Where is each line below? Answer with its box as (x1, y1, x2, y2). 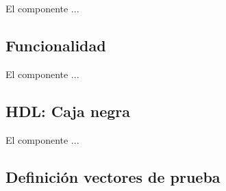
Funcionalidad (5, 34, 106, 55)
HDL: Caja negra (5, 100, 130, 121)
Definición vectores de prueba (5, 166, 221, 187)
